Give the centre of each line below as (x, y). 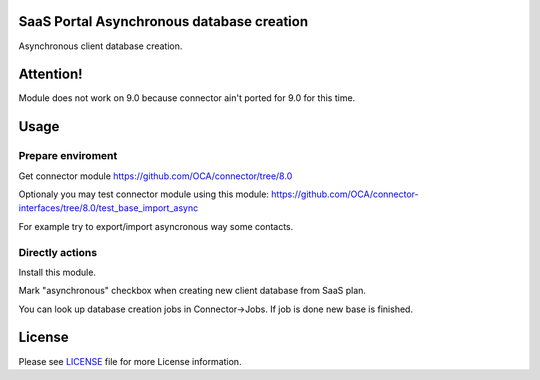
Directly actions (58, 252)
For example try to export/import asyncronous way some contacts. (156, 226)
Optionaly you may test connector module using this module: (144, 194)
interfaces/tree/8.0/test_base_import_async (108, 208)
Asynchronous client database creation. (100, 46)
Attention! (51, 74)
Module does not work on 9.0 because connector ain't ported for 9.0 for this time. (187, 98)
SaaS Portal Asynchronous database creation (163, 21)
